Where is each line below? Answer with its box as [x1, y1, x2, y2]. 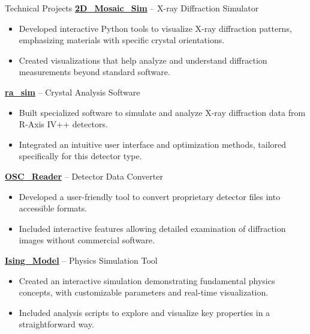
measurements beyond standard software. [19, 65, 170, 78]
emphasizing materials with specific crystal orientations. [19, 34, 225, 46]
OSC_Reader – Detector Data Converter [5, 169, 163, 182]
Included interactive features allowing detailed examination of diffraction [19, 222, 286, 234]
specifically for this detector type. [19, 150, 142, 162]
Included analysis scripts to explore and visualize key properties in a [19, 306, 270, 318]
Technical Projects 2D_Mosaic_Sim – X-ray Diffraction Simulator [5, 2, 259, 14]
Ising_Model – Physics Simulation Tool [5, 254, 158, 266]
